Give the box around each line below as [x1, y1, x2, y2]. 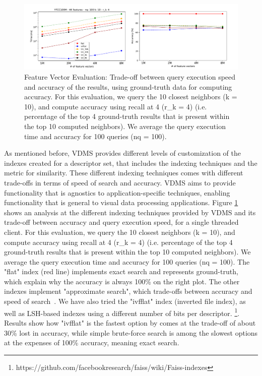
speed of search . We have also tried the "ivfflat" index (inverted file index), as [4, 296, 246, 306]
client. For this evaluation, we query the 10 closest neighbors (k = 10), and [4, 226, 235, 237]
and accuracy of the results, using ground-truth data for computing [24, 81, 232, 92]
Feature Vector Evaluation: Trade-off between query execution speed [24, 72, 236, 82]
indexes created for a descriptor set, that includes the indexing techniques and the [4, 157, 257, 168]
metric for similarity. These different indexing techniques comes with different [4, 167, 243, 178]
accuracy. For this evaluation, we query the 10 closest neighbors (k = [24, 91, 237, 102]
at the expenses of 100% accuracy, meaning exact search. [4, 337, 179, 348]
